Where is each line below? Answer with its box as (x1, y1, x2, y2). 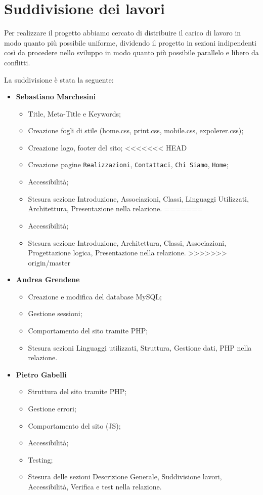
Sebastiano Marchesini (16, 91, 96, 102)
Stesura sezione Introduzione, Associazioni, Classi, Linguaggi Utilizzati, (28, 193, 249, 204)
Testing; (28, 454, 53, 465)
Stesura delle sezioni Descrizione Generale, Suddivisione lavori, (28, 471, 222, 482)
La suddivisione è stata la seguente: (4, 74, 114, 85)
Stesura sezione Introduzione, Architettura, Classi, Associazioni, (28, 237, 227, 248)
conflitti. (4, 57, 30, 67)
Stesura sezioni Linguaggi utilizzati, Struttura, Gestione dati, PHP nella (28, 342, 252, 353)
